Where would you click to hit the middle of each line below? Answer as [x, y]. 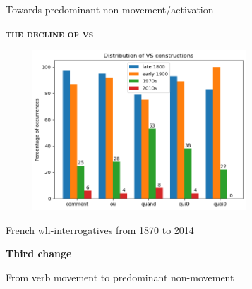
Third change [39, 253]
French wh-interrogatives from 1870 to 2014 [100, 229]
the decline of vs [50, 33]
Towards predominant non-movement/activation [110, 9]
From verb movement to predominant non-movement [120, 277]
